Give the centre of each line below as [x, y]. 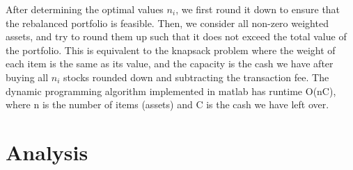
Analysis [47, 152]
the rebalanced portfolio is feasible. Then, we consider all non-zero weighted [167, 23]
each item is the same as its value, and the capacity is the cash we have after [170, 63]
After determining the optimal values [85, 9]
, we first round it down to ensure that [258, 9]
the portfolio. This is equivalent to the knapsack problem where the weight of [171, 50]
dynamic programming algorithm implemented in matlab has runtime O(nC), [171, 91]
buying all [27, 77]
